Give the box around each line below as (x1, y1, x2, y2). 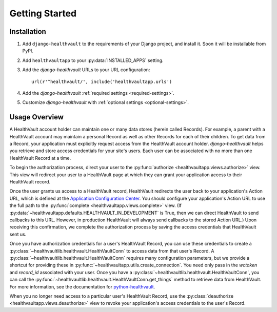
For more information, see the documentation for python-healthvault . (9, 283, 155, 289)
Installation (9, 27, 46, 36)
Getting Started (9, 8, 77, 19)
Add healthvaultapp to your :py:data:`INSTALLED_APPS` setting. (22, 57, 164, 64)
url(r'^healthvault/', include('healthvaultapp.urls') (31, 78, 172, 85)
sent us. (9, 231, 27, 237)
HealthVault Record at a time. (9, 155, 71, 161)
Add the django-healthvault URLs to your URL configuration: (22, 67, 150, 73)
